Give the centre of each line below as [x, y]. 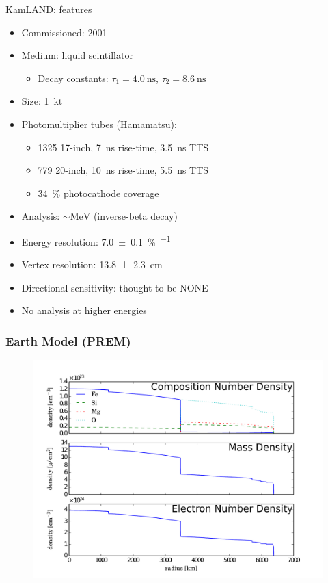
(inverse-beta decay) [135, 216]
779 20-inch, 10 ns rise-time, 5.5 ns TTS [123, 170]
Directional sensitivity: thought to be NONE [115, 287]
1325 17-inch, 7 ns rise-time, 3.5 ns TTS [123, 147]
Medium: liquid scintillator [77, 55]
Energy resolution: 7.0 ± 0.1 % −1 [96, 240]
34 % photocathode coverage [98, 193]
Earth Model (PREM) [68, 340]
